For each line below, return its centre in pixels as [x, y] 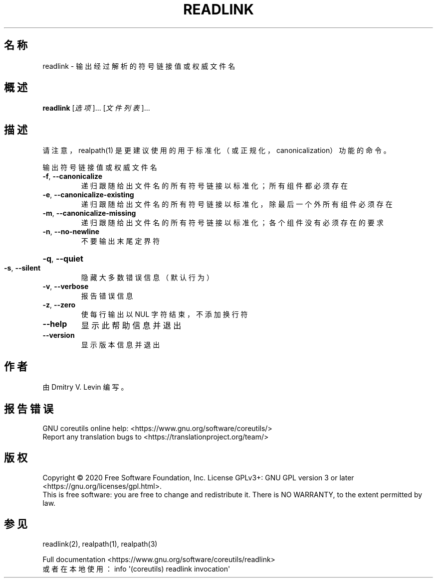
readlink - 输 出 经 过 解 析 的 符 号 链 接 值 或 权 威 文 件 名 [139, 66]
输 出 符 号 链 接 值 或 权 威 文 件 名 [100, 167]
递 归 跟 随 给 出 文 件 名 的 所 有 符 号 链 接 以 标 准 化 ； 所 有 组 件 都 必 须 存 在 [214, 186]
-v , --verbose [66, 287]
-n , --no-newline [71, 232]
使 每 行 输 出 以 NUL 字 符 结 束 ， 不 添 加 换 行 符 [164, 314]
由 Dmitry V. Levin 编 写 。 [85, 387]
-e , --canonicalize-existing [88, 195]
